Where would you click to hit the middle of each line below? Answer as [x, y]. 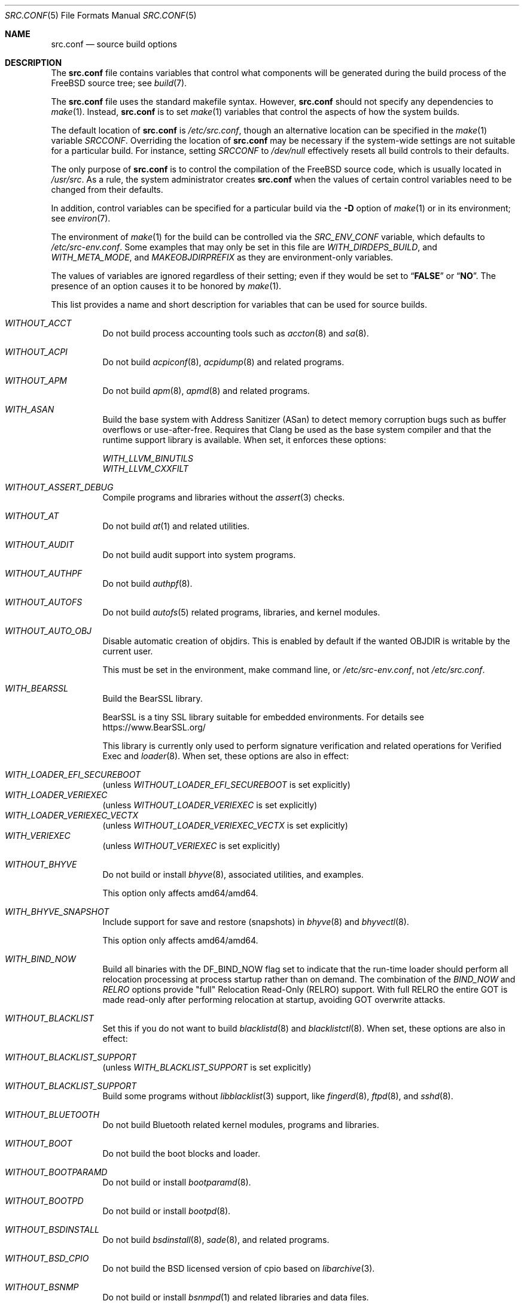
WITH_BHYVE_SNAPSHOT [57, 912]
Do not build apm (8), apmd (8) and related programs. [206, 391]
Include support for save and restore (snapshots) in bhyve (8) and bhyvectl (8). [256, 922]
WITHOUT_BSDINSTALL [52, 1229]
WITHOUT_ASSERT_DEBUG [59, 487]
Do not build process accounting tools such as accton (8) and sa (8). [236, 333]
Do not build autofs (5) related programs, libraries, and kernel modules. [241, 612]
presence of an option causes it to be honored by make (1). [166, 286]
